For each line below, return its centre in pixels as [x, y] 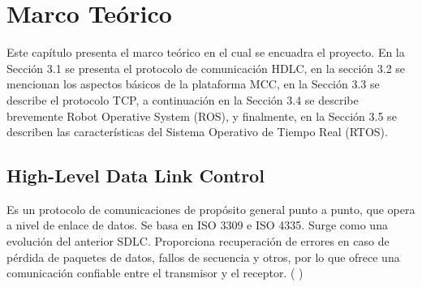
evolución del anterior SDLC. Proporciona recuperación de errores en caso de [198, 241]
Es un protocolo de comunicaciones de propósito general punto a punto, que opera [211, 209]
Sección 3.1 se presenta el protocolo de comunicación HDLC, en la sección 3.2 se [206, 68]
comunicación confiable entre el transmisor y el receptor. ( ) [155, 273]
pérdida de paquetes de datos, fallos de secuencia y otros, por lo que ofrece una [203, 257]
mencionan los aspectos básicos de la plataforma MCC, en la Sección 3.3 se [193, 84]
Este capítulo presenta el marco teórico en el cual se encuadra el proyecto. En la [206, 52]
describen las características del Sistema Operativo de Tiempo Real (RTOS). [197, 132]
